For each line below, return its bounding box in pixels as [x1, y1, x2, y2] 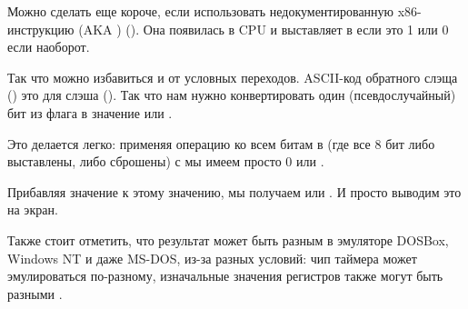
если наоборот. [7, 37, 90, 56]
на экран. [7, 200, 58, 219]
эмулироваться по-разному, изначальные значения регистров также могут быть [7, 266, 443, 285]
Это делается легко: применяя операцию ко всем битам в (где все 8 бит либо [7, 134, 435, 153]
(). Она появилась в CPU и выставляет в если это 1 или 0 [125, 19, 449, 38]
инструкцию [7, 19, 75, 38]
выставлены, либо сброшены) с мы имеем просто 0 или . [7, 152, 324, 171]
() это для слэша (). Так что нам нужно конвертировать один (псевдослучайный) [7, 85, 456, 105]
